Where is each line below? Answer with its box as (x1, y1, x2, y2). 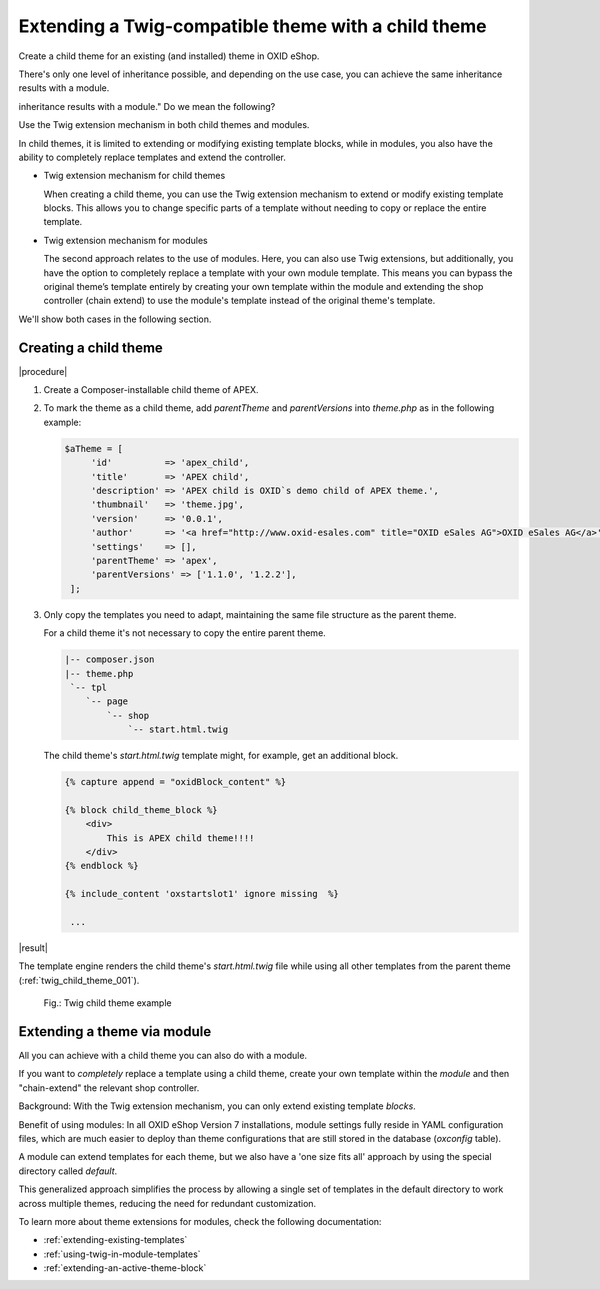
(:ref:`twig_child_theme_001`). (18, 974, 140, 986)
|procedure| (18, 365, 68, 377)
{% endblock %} (64, 860, 139, 872)
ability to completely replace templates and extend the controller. (18, 151, 287, 163)
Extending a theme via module (18, 1023, 212, 1040)
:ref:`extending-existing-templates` (43, 1234, 188, 1246)
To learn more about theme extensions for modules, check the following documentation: (18, 1215, 382, 1227)
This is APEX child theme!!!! (106, 832, 255, 844)
